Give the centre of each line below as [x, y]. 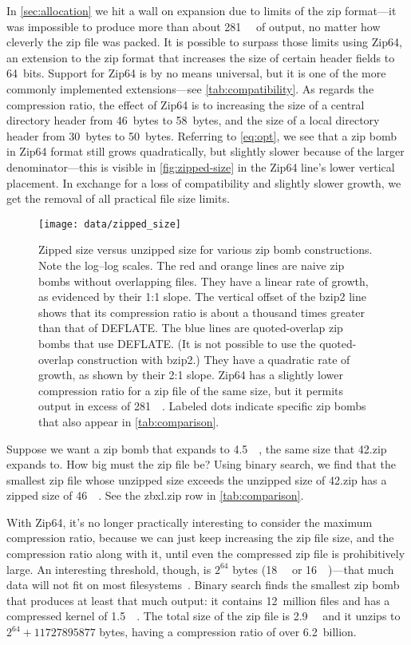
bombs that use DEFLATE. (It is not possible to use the [177, 343]
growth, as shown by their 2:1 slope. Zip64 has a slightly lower [191, 375]
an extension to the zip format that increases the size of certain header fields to [201, 57]
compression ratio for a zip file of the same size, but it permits [191, 390]
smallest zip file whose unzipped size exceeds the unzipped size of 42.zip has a [197, 479]
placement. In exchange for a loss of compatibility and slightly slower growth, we [204, 182]
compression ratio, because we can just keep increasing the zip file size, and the [200, 538]
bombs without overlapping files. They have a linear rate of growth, [204, 281]
